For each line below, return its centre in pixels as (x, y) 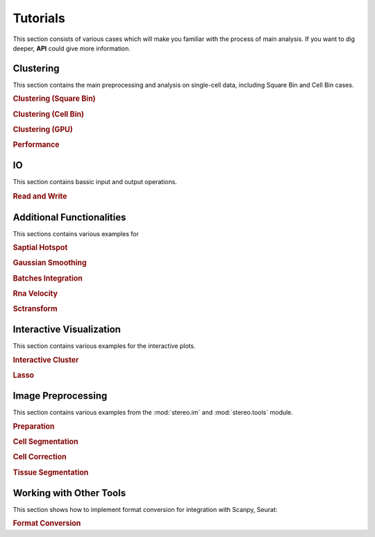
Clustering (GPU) (43, 129)
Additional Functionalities (69, 217)
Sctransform (35, 309)
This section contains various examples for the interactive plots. (104, 346)
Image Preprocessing (60, 396)
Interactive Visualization (67, 330)
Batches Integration (48, 278)
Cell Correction (40, 457)
